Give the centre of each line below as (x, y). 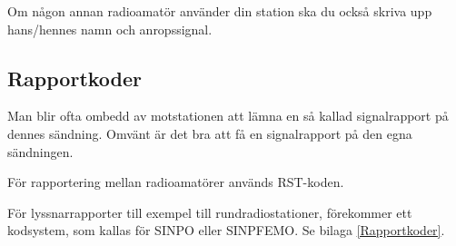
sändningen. (40, 151)
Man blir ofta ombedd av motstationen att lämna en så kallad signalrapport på (228, 116)
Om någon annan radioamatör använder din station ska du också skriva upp (220, 11)
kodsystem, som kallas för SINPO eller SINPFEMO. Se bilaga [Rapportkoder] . (226, 230)
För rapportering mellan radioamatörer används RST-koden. (176, 182)
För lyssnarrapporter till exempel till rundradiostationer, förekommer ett (210, 212)
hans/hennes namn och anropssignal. (110, 29)
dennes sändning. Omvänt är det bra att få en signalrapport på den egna (210, 133)
